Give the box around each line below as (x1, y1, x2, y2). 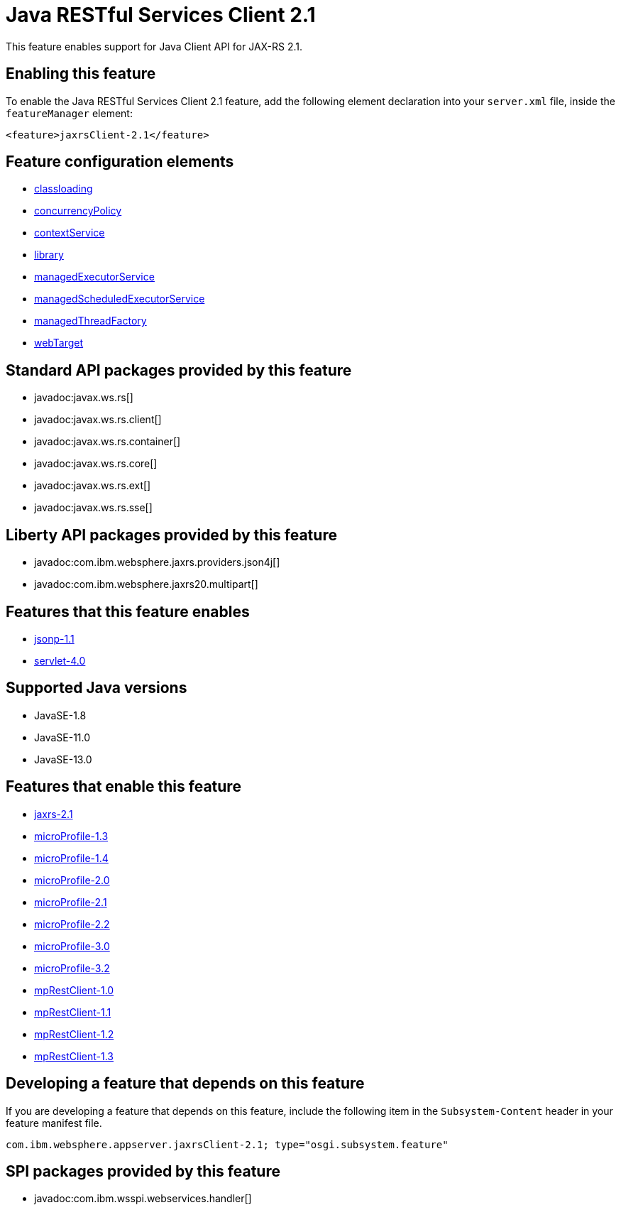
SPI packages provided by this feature (6, 1162, 280, 1180)
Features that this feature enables (6, 602, 250, 621)
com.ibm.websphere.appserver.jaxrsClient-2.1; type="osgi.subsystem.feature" (6, 1138, 449, 1150)
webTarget (34, 337, 84, 349)
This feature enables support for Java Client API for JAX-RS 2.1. (6, 40, 303, 53)
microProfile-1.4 (34, 851, 109, 864)
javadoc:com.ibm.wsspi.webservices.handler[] (34, 1192, 252, 1205)
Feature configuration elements (6, 153, 234, 171)
